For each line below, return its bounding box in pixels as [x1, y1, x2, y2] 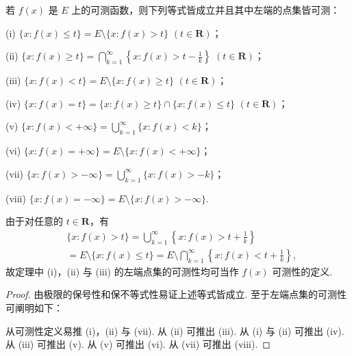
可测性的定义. [272, 264, 333, 278]
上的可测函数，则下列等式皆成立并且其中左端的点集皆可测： [71, 3, 340, 16]
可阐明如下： [5, 301, 63, 314]
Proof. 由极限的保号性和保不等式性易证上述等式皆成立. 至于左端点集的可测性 [5, 287, 347, 301]
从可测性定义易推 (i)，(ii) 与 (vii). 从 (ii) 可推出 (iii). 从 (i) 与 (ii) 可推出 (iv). [5, 323, 344, 338]
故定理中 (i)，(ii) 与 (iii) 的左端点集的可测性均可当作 [5, 264, 239, 278]
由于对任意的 [5, 214, 63, 228]
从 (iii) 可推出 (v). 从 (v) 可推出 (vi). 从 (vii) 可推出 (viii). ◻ [5, 337, 271, 351]
